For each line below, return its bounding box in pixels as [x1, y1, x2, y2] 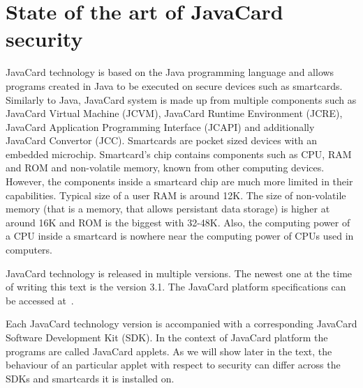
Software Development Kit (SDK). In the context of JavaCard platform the [6, 330, 328, 344]
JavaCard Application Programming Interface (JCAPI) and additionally [6, 119, 315, 134]
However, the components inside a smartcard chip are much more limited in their [6, 174, 353, 189]
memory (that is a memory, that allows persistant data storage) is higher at [6, 201, 330, 216]
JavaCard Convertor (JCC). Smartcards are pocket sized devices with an [6, 133, 318, 148]
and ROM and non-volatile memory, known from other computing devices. [6, 160, 325, 175]
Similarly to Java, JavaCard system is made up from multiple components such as [6, 92, 357, 107]
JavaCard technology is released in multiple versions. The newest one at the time [6, 265, 353, 280]
